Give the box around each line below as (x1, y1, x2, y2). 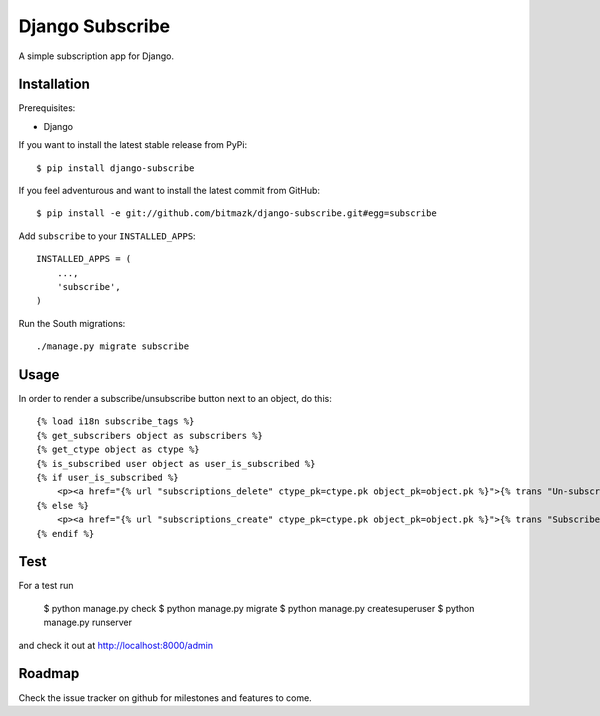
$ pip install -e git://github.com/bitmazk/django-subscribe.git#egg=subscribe (36, 208, 437, 219)
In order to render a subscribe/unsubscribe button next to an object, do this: (18, 393, 332, 405)
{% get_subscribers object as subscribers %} (36, 430, 264, 441)
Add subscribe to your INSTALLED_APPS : (18, 230, 196, 242)
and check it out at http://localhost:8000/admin (18, 639, 214, 651)
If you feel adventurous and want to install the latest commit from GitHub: (18, 185, 320, 197)
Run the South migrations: (18, 317, 126, 329)
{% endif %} (36, 528, 95, 539)
